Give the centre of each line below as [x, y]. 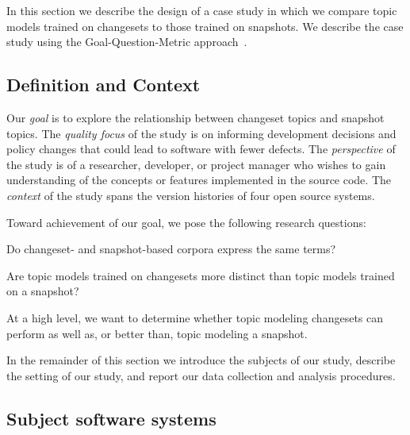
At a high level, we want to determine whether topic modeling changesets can [195, 317]
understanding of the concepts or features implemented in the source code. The [199, 180]
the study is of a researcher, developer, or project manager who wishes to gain [196, 164]
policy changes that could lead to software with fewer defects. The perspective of [201, 149]
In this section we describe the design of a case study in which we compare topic [202, 10]
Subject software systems [111, 418]
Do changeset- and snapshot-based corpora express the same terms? [171, 249]
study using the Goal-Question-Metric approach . [127, 42]
